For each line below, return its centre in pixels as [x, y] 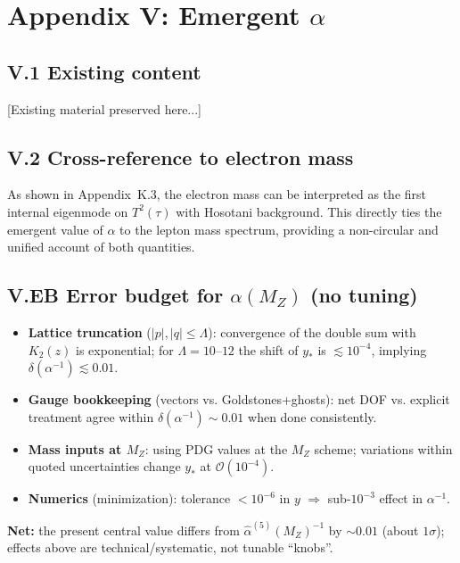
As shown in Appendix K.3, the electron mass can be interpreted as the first [217, 194]
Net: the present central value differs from [123, 530]
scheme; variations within [383, 448]
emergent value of [55, 229]
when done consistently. [312, 416]
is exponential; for [125, 349]
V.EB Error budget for [115, 295]
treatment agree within [91, 416]
